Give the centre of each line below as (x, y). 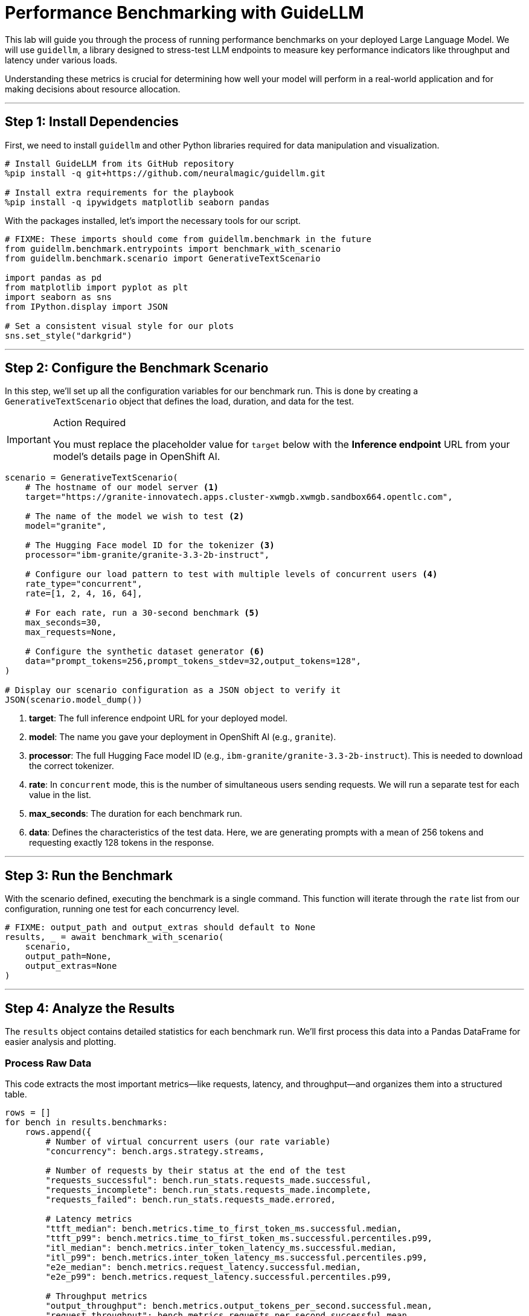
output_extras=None (71, 966)
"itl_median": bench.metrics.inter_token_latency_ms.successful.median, (221, 1247)
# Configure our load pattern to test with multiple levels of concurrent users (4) (231, 574)
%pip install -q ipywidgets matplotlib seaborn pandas (137, 202)
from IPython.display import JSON (86, 306)
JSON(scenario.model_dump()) (74, 700)
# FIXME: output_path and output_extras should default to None (160, 928)
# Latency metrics (89, 1219)
